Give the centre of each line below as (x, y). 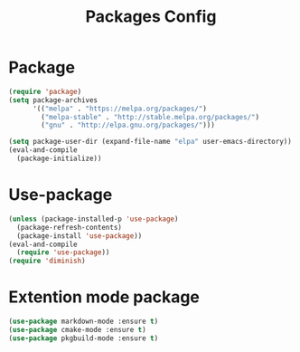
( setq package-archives (53, 100)
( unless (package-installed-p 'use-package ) (94, 219)
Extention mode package (104, 297)
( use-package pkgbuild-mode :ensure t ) (84, 338)
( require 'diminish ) (47, 261)
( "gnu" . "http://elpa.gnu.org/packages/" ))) (128, 125)
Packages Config (151, 17)
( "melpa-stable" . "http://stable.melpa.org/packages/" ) (150, 117)
